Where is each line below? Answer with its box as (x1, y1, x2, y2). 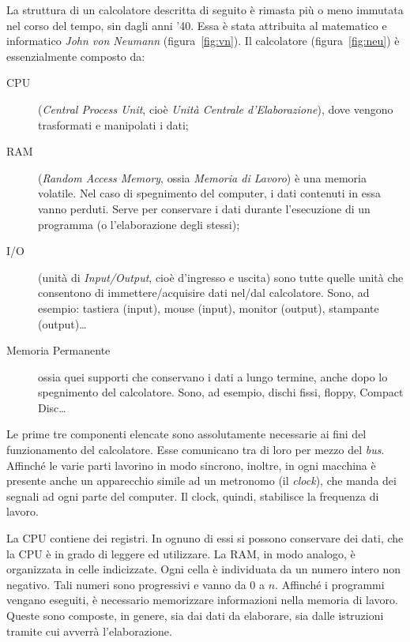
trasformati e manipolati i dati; (38, 116, 189, 133)
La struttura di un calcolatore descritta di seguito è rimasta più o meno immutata (6, 2, 404, 17)
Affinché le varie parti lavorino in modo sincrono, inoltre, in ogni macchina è (6, 456, 376, 473)
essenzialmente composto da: (6, 47, 145, 64)
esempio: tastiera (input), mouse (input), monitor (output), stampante (38, 299, 379, 316)
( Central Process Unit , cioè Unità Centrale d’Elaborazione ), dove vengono (38, 100, 393, 117)
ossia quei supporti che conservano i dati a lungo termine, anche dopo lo (38, 368, 388, 385)
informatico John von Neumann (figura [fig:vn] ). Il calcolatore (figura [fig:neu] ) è (6, 32, 400, 49)
